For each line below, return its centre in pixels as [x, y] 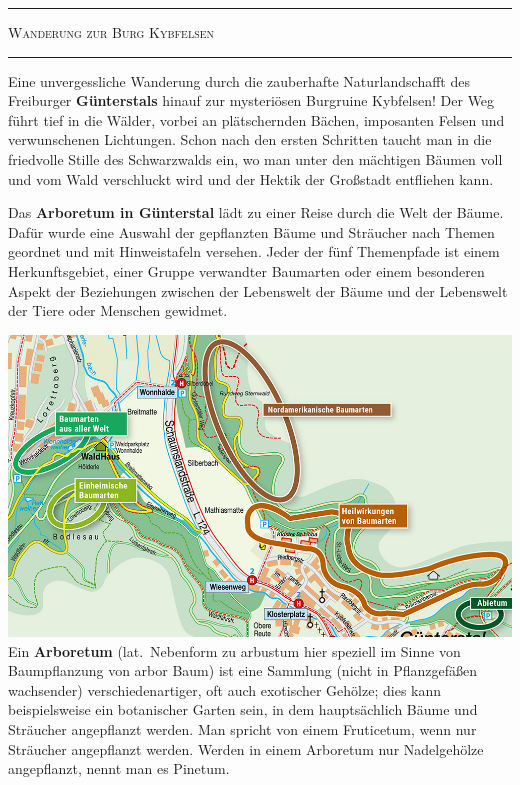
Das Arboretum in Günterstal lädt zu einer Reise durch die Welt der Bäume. [256, 212]
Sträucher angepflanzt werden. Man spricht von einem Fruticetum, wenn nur [242, 729]
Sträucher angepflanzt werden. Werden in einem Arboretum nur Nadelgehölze [246, 748]
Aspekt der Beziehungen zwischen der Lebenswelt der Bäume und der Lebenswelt [258, 290]
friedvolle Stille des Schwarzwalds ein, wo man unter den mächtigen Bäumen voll [255, 158]
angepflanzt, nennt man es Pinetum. [119, 768]
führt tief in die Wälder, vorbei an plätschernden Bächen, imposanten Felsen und [256, 119]
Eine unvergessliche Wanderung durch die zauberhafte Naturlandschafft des [239, 80]
